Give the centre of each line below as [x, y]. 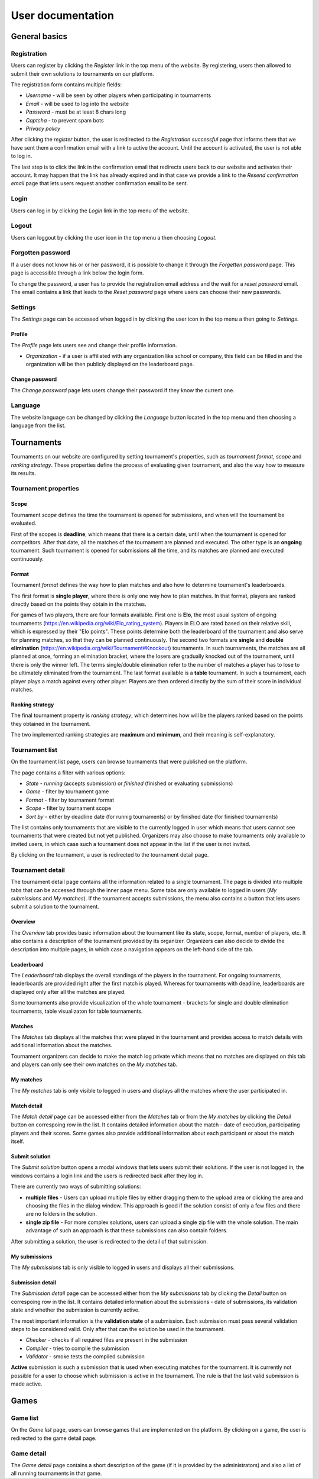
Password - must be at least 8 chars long [76, 112]
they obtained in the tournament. [51, 724]
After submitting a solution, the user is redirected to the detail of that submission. [109, 1241]
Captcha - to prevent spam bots [65, 120]
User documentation [63, 15]
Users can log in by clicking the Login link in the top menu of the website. [100, 211]
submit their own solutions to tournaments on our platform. [82, 73]
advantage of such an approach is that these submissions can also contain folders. [127, 1231]
